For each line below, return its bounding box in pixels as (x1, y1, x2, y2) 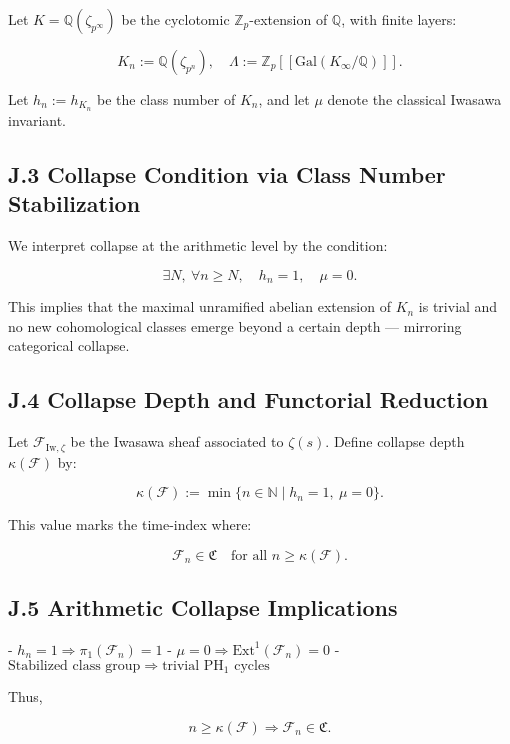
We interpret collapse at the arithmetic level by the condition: (8, 235, 388, 256)
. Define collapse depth (325, 431, 465, 452)
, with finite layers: (341, 9, 457, 29)
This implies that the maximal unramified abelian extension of (8, 296, 391, 317)
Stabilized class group (8, 658, 141, 673)
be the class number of (96, 89, 236, 109)
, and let (258, 89, 310, 109)
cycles (234, 658, 270, 673)
